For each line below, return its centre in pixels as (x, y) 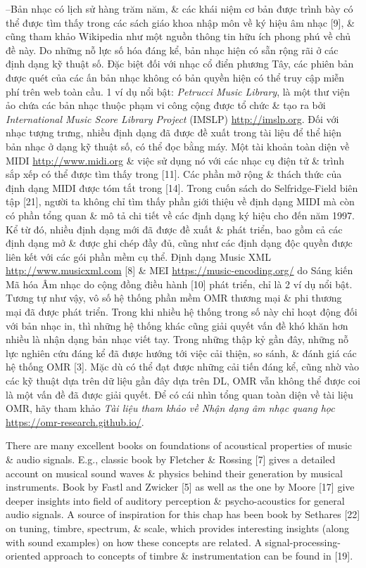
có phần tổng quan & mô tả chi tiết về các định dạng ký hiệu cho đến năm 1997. (180, 215)
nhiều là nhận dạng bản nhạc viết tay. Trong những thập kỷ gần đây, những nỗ (177, 339)
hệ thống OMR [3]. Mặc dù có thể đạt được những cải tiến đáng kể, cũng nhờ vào (182, 367)
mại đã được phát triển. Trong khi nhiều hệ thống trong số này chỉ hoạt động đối (182, 312)
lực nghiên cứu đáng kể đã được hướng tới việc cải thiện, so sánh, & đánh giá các (181, 353)
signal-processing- (303, 542)
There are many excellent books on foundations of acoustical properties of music (179, 445)
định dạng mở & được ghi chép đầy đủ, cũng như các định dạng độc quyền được (179, 243)
